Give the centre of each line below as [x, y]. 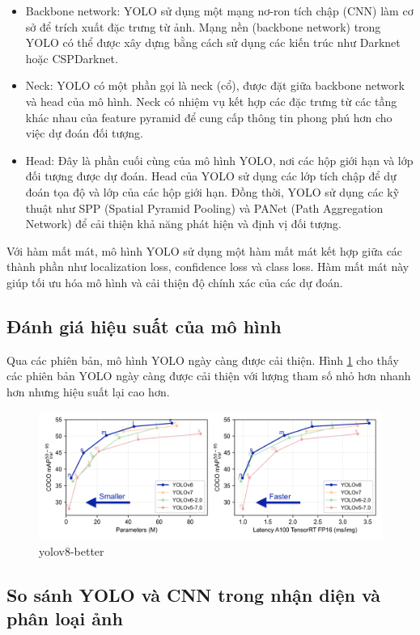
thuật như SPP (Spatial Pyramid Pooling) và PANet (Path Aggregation [204, 207]
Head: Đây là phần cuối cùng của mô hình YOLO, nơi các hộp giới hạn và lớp [219, 160]
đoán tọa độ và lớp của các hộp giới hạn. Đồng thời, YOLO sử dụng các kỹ [212, 191]
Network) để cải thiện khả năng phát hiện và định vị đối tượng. [183, 224]
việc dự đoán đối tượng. [84, 133]
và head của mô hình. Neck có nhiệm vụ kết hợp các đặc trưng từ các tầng [211, 101]
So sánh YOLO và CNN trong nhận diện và [194, 595]
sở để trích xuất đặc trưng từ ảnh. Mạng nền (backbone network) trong [203, 26]
